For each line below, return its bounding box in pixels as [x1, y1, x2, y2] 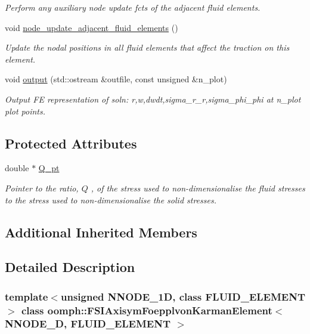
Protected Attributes [5, 134, 137, 152]
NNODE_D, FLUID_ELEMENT [5, 316, 171, 331]
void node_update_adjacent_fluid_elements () [5, 21, 178, 33]
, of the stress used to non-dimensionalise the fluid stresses [91, 181, 305, 194]
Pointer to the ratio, [5, 181, 79, 194]
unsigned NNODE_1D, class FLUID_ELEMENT [60, 289, 305, 304]
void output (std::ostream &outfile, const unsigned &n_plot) [5, 73, 227, 85]
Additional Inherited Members [5, 222, 197, 241]
